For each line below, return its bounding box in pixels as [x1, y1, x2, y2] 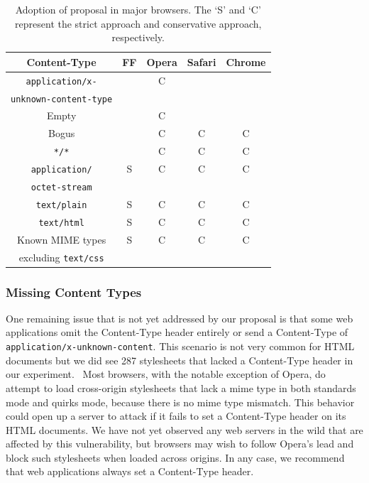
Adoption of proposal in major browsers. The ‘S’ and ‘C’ [15, 2, 261, 16]
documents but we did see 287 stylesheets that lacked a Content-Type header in [6, 352, 353, 367]
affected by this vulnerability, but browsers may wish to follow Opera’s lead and [6, 436, 354, 451]
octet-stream [31, 182, 92, 192]
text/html [38, 217, 84, 228]
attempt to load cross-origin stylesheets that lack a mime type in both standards [6, 380, 356, 395]
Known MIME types [17, 232, 106, 246]
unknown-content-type [11, 94, 113, 104]
